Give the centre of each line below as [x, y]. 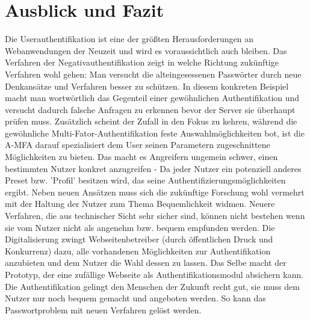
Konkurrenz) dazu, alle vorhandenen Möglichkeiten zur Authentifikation [138, 251]
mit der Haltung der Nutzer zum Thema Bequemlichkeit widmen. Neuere [140, 204]
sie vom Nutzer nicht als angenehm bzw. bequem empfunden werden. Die [140, 227]
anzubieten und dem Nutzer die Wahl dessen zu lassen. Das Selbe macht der [146, 263]
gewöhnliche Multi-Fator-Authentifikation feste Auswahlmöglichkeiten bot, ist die [155, 133]
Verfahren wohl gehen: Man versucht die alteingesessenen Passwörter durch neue [153, 74]
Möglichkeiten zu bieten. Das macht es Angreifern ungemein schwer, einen [141, 157]
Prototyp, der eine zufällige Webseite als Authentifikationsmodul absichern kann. [154, 274]
